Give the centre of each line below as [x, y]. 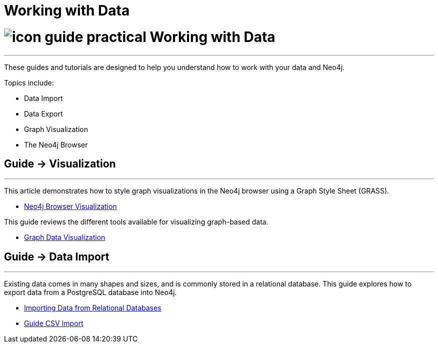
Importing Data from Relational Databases [93, 308]
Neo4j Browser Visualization [70, 206]
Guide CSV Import [54, 323]
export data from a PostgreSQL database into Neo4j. [90, 292]
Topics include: [29, 82]
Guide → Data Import [57, 256]
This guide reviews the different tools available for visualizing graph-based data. [136, 222]
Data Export [43, 113]
